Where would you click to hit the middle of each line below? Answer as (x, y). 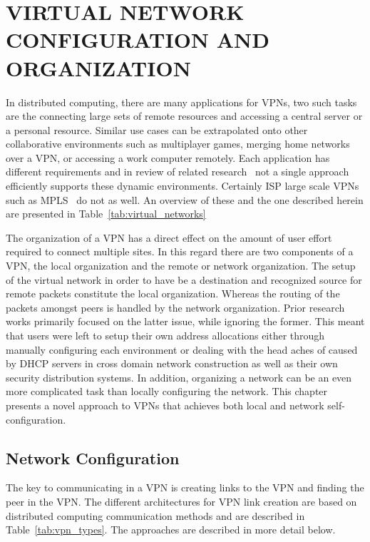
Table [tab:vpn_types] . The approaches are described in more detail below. (171, 530)
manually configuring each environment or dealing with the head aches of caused (182, 349)
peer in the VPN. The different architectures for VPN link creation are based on (181, 501)
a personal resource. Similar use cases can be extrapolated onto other (157, 129)
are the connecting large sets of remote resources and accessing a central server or (184, 116)
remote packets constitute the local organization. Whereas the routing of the (173, 293)
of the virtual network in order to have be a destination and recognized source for (184, 279)
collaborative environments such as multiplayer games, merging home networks (178, 144)
